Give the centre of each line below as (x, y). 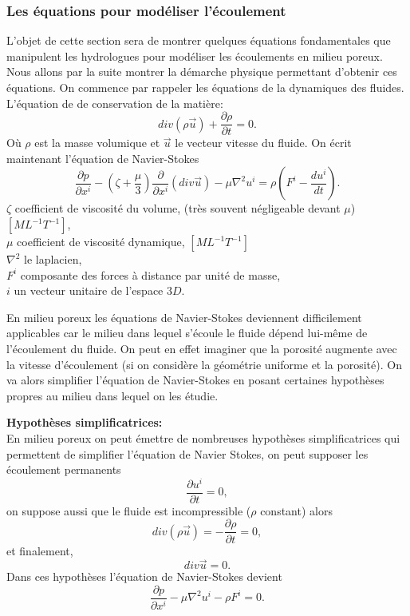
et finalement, (40, 550)
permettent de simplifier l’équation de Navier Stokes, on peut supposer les (187, 453)
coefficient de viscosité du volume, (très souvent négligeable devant (177, 208)
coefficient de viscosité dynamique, (101, 242)
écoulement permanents (64, 469)
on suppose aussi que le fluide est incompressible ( (129, 510)
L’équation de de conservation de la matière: (115, 103)
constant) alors (296, 510)
